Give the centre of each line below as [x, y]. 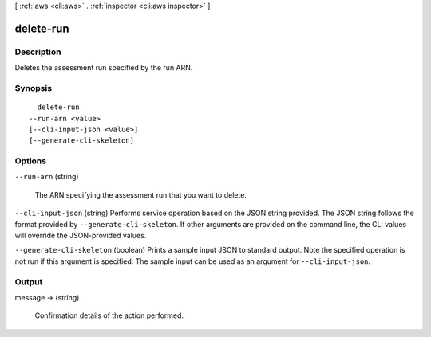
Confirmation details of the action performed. [109, 315]
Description [38, 52]
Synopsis [33, 88]
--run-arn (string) [47, 177]
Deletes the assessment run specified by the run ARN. [104, 68]
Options [31, 161]
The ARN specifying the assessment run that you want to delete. [141, 194]
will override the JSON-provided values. [81, 235]
